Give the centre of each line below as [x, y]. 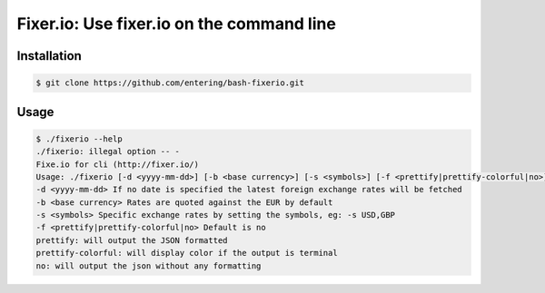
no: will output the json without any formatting [149, 266]
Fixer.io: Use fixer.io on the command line [176, 24]
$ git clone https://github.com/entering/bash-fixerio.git [170, 83]
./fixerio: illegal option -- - [108, 151]
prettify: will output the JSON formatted [132, 240]
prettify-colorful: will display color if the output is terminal [187, 253]
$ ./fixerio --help [79, 139]
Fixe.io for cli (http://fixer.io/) [118, 164]
